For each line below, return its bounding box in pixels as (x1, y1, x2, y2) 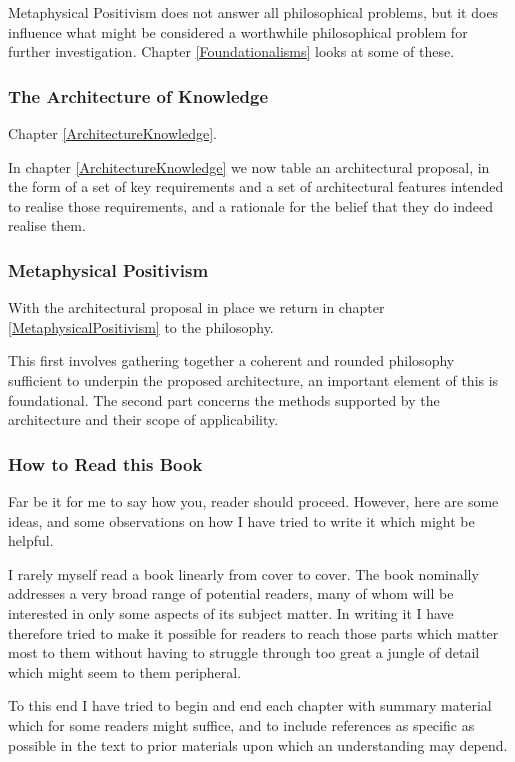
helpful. (8, 530, 54, 551)
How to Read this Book (8, 451, 203, 476)
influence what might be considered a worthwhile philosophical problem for (8, 21, 468, 42)
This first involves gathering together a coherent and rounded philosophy (8, 350, 455, 371)
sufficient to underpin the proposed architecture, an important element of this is (8, 369, 499, 390)
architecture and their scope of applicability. (8, 409, 279, 430)
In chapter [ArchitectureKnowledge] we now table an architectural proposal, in (8, 156, 490, 177)
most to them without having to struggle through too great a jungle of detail (8, 642, 480, 663)
